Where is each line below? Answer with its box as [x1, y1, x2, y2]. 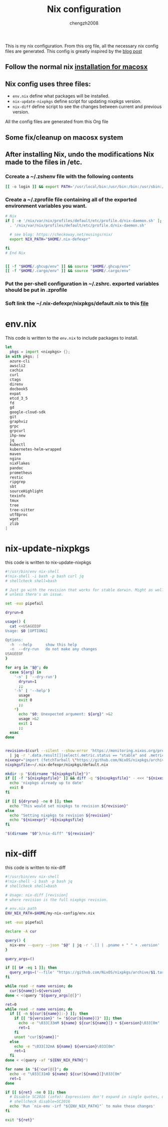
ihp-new [9, 433, 26, 438]
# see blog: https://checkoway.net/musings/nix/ [9, 232, 113, 237]
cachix [9, 368, 23, 373]
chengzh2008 [69, 20, 99, 26]
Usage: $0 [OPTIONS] [5, 628, 48, 633]
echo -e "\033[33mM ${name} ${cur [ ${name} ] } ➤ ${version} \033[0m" [18, 1020, 160, 1026]
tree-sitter [9, 507, 35, 512]
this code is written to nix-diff [5, 864, 66, 871]
